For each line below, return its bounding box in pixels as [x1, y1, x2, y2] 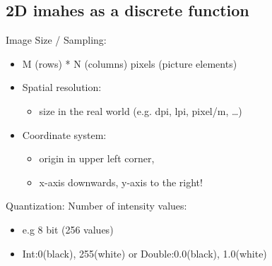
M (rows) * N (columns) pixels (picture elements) [22, 56, 237, 71]
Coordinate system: [22, 127, 107, 142]
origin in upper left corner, [39, 151, 155, 166]
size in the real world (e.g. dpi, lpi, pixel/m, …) [39, 103, 242, 118]
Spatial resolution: [22, 80, 102, 95]
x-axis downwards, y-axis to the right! [39, 174, 203, 189]
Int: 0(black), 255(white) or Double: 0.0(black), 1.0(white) [22, 246, 267, 260]
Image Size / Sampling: [6, 32, 107, 47]
